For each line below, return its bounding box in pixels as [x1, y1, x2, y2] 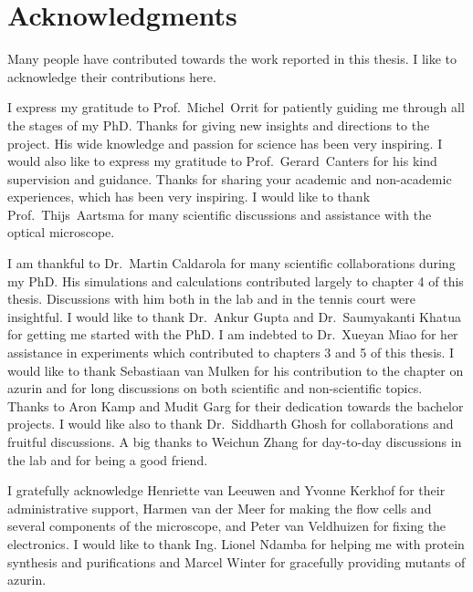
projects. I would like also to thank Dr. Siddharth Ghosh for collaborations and [7, 414, 454, 433]
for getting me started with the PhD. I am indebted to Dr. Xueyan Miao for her [7, 325, 458, 344]
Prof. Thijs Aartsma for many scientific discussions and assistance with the [7, 204, 432, 223]
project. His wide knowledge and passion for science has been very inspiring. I [7, 133, 443, 152]
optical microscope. [7, 223, 115, 242]
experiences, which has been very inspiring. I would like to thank [7, 187, 371, 206]
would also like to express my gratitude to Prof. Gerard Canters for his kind [7, 151, 437, 171]
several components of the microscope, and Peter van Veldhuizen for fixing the [7, 516, 447, 535]
